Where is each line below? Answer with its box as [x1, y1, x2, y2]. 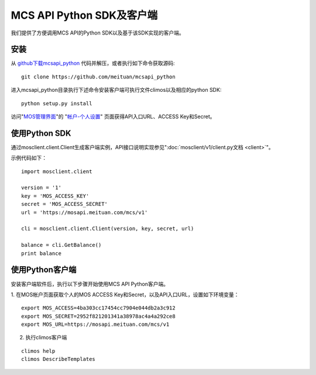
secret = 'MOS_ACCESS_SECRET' [21, 201, 108, 208]
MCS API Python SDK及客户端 [11, 9, 158, 22]
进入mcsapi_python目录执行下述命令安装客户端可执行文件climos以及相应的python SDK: [11, 87, 222, 94]
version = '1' [21, 184, 61, 191]
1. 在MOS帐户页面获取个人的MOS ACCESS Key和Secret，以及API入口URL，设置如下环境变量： [11, 291, 239, 298]
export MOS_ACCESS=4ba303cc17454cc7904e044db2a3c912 [21, 305, 176, 311]
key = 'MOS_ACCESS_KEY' [21, 192, 90, 199]
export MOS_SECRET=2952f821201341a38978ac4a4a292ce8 [21, 313, 176, 319]
